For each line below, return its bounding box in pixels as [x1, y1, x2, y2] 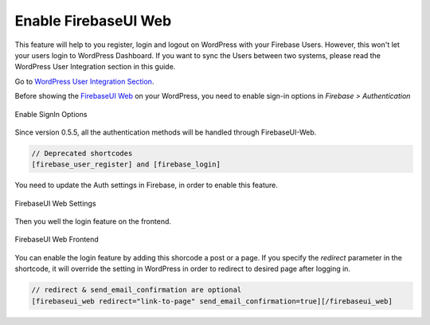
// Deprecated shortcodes [31, 148, 133, 158]
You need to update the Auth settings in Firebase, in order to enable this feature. [14, 180, 278, 190]
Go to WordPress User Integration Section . [14, 76, 154, 86]
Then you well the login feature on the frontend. [14, 217, 171, 226]
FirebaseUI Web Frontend [14, 235, 99, 245]
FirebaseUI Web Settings [14, 198, 96, 208]
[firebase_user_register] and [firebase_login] [31, 160, 221, 169]
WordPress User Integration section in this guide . [14, 62, 176, 72]
